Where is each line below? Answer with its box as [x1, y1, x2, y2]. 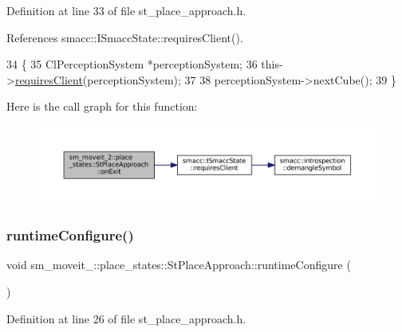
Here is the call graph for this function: [6, 98, 198, 115]
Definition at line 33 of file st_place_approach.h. [6, 2, 246, 18]
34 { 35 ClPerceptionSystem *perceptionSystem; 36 [6, 56, 258, 72]
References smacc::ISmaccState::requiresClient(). [6, 29, 243, 45]
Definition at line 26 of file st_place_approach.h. [6, 310, 246, 326]
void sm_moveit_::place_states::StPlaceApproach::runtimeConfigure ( [6, 256, 351, 273]
